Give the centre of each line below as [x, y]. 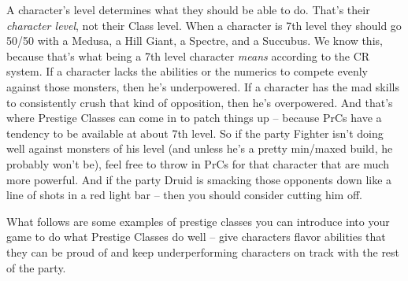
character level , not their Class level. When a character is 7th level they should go [204, 25]
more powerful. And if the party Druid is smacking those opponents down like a [199, 179]
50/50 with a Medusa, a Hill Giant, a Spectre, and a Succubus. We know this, [195, 41]
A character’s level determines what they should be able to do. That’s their [188, 9]
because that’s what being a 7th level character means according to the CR [188, 55]
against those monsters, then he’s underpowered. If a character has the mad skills [203, 86]
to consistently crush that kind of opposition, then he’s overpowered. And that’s [200, 102]
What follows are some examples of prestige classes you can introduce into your [198, 221]
